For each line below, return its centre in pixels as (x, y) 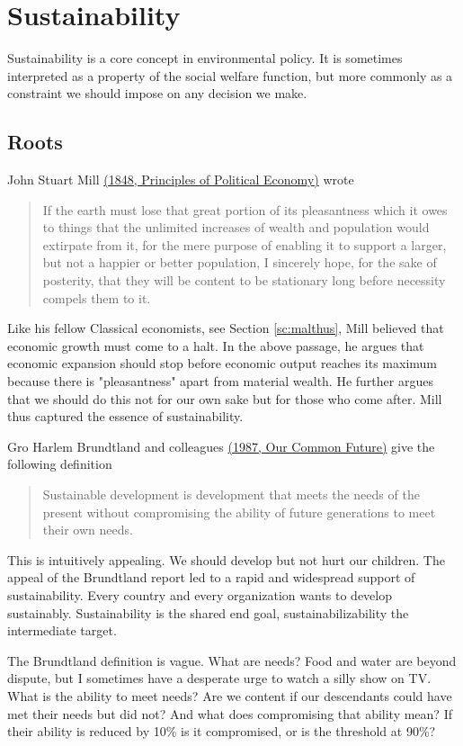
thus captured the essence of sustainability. (125, 416)
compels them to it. (97, 297)
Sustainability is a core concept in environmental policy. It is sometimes (205, 58)
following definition (60, 464)
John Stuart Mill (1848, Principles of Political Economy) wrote (181, 180)
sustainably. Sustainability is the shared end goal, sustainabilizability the (208, 612)
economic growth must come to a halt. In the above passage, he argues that (216, 345)
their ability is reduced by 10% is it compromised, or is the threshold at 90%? (222, 731)
